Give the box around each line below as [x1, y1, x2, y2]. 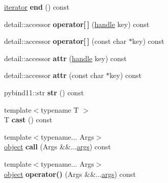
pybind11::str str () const [4, 87, 84, 97]
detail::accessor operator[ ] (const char [4, 36, 127, 46]
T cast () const [4, 114, 52, 125]
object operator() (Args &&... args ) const [4, 168, 136, 179]
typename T [41, 104, 79, 115]
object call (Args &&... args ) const [4, 141, 111, 152]
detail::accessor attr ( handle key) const [4, 53, 127, 63]
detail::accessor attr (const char [4, 70, 104, 81]
